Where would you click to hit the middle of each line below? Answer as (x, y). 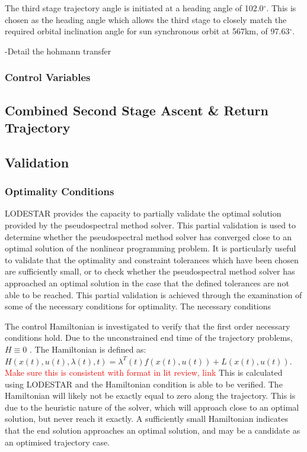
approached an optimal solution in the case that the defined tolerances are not (147, 282)
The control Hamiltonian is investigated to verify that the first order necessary (148, 326)
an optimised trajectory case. (57, 442)
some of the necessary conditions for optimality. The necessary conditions (138, 306)
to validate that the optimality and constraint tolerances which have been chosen (152, 259)
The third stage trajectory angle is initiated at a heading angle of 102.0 (134, 8)
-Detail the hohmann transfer (58, 51)
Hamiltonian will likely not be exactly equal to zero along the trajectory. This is (150, 395)
